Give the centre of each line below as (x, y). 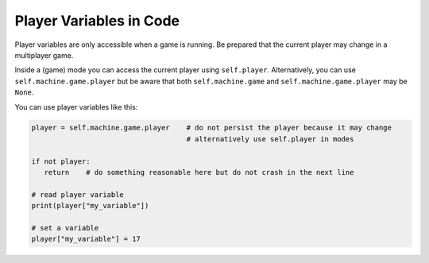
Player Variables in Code (97, 21)
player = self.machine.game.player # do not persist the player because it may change (212, 128)
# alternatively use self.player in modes (270, 139)
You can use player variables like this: (76, 106)
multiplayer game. (44, 55)
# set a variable (65, 228)
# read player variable (78, 194)
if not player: (61, 161)
